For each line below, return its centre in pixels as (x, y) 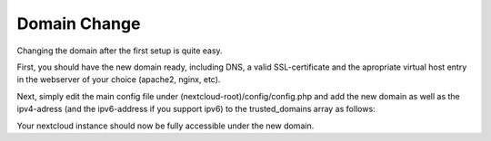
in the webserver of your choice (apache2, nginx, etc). (119, 80)
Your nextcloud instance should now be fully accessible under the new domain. (165, 126)
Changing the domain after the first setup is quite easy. (120, 51)
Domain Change (79, 23)
